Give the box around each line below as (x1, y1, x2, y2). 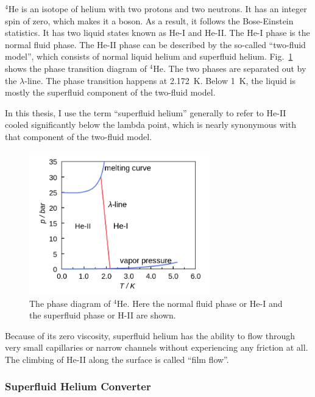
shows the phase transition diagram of (5, 61, 147, 74)
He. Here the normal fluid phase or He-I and (116, 297, 283, 309)
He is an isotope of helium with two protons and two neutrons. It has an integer (8, 2, 307, 15)
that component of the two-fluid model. (5, 130, 152, 142)
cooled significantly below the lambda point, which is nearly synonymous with (5, 118, 296, 131)
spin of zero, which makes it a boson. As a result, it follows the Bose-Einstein (5, 14, 294, 27)
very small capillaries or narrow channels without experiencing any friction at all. (5, 341, 308, 354)
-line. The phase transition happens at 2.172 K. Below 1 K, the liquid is (24, 74, 296, 86)
